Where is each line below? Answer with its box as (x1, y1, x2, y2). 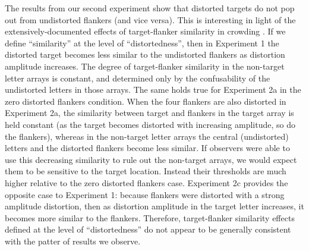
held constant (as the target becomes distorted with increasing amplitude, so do (5, 118, 296, 130)
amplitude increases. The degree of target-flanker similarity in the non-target (5, 59, 285, 72)
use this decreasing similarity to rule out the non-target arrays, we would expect (5, 153, 297, 165)
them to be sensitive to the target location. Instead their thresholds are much (5, 165, 286, 177)
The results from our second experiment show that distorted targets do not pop (5, 2, 295, 14)
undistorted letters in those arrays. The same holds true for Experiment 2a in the (5, 83, 301, 96)
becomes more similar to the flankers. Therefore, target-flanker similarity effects (5, 211, 295, 224)
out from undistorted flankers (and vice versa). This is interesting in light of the (5, 13, 296, 26)
